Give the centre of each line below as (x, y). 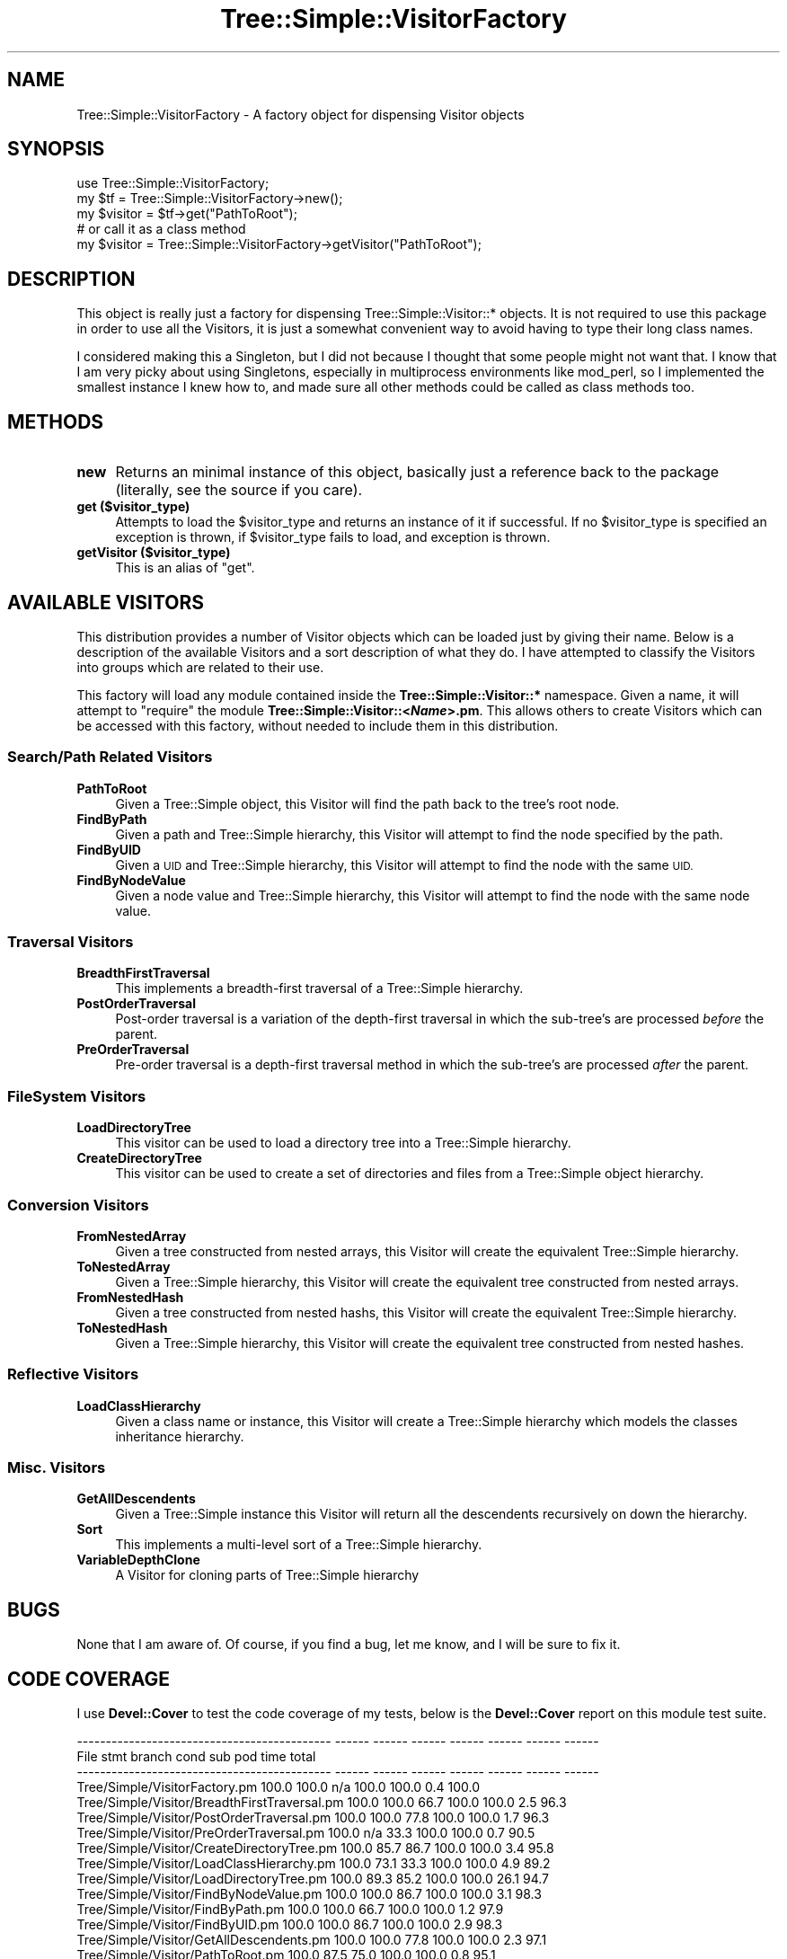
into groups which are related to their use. (200, 667)
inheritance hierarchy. (180, 1436)
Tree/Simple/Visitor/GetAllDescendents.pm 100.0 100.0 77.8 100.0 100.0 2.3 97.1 (312, 1940)
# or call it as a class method (161, 229)
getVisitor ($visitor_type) (154, 553)
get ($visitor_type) (133, 507)
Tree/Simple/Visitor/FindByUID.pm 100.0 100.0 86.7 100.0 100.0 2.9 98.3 (290, 1925)
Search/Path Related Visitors (110, 757)
